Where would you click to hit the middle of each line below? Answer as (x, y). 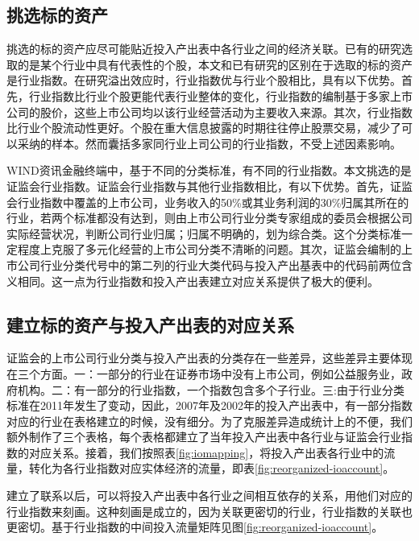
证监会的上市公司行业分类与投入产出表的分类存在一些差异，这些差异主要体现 (209, 358)
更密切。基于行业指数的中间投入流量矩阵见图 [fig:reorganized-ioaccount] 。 (195, 527)
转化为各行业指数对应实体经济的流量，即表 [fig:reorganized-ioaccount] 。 (212, 468)
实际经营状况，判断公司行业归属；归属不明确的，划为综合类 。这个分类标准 (204, 233)
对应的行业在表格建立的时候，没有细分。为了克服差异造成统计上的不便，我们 (209, 421)
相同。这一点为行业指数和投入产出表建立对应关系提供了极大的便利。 (198, 281)
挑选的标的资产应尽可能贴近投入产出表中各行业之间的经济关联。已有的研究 (204, 49)
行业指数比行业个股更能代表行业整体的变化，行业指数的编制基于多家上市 (220, 95)
